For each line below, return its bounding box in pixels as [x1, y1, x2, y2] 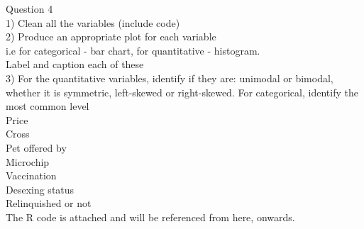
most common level [6, 99, 89, 113]
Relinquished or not [6, 196, 92, 211]
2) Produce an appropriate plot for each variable [6, 29, 216, 44]
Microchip [6, 154, 50, 169]
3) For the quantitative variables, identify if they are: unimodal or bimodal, [6, 70, 333, 85]
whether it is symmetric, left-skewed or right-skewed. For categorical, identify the [6, 84, 358, 99]
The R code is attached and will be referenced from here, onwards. [6, 209, 295, 224]
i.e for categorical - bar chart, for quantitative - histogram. [6, 43, 260, 57]
